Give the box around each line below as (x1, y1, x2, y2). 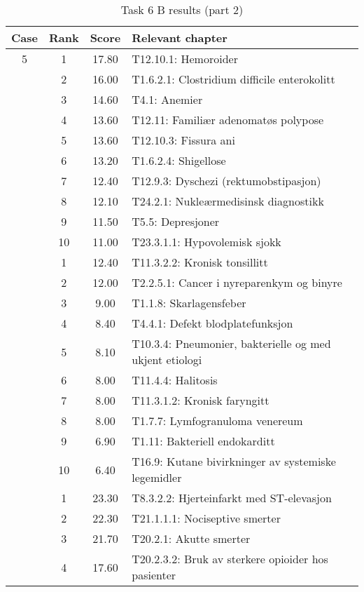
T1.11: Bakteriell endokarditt (132, 433, 275, 449)
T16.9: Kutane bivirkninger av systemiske (132, 453, 336, 469)
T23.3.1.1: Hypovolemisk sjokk (132, 234, 281, 250)
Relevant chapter (132, 29, 227, 46)
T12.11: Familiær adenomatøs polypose (132, 112, 324, 128)
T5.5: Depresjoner (132, 213, 220, 229)
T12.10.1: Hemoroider (132, 51, 238, 67)
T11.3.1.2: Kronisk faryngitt (132, 392, 269, 408)
